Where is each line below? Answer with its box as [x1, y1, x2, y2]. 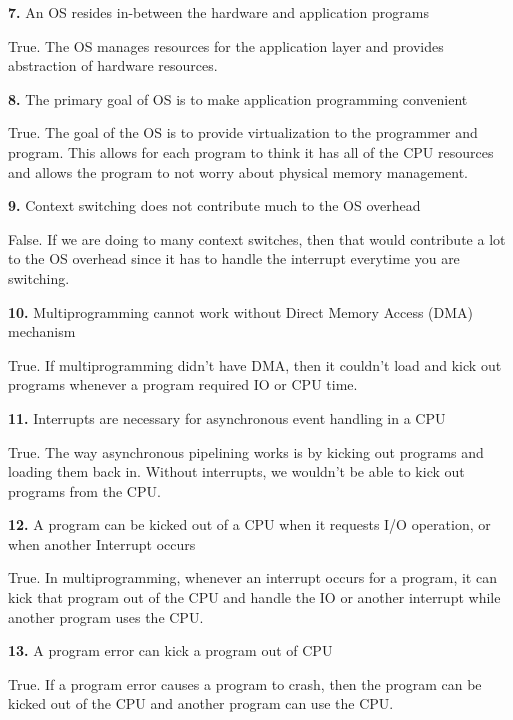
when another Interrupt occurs [8, 533, 196, 554]
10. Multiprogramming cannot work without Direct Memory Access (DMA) [8, 301, 474, 322]
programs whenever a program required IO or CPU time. [8, 374, 358, 395]
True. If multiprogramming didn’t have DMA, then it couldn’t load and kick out [8, 354, 502, 375]
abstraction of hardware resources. [8, 55, 218, 76]
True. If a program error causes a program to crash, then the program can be [8, 673, 482, 694]
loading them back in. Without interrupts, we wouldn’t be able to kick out [8, 461, 465, 482]
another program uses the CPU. [8, 606, 204, 627]
